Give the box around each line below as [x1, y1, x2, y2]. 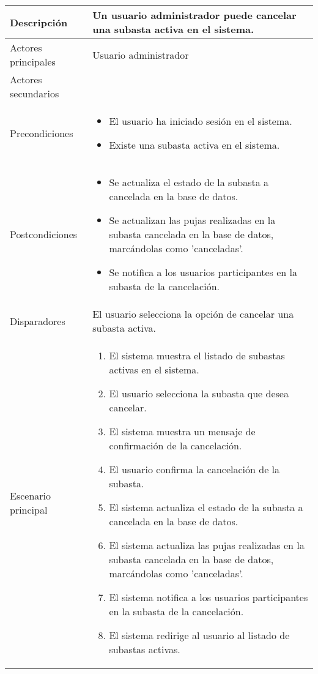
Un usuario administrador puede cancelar [92, 8, 297, 22]
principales [10, 54, 56, 69]
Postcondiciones [10, 227, 78, 241]
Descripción [10, 15, 68, 29]
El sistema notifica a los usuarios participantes [109, 590, 308, 604]
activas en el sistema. [109, 362, 199, 376]
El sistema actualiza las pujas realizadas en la [109, 538, 305, 552]
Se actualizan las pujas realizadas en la [109, 213, 276, 227]
